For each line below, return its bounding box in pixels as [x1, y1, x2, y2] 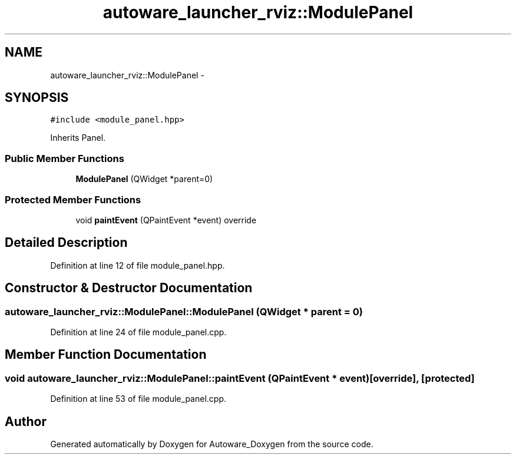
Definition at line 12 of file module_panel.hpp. [50, 260, 225, 270]
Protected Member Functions [5, 193, 141, 206]
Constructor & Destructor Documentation [5, 280, 253, 296]
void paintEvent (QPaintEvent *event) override [75, 214, 257, 225]
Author [5, 414, 47, 429]
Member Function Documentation [5, 347, 207, 362]
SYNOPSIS [5, 90, 69, 105]
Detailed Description [5, 235, 128, 250]
